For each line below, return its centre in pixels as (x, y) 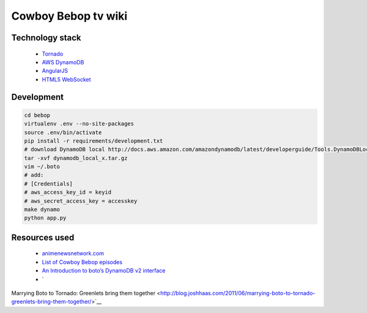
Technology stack (46, 38)
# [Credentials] (49, 183)
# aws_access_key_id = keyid (68, 192)
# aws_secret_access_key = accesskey (81, 201)
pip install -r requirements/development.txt (94, 141)
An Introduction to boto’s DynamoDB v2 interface (104, 271)
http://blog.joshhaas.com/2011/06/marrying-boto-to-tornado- (238, 293)
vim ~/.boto (42, 167)
